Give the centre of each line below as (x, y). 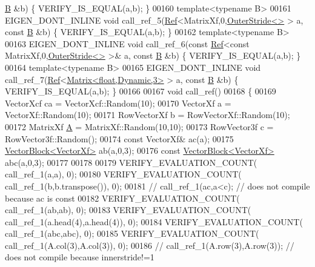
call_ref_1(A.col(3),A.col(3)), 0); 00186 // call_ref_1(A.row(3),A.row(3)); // (150, 245)
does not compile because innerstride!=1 (80, 257)
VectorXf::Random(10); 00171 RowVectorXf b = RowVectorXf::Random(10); (148, 115)
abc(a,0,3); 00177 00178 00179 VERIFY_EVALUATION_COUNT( (131, 162)
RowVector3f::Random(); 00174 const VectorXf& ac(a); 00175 (119, 138)
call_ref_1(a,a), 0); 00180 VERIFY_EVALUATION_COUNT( (123, 174)
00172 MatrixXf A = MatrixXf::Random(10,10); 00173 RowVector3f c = (139, 126)
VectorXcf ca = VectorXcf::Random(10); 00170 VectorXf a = (118, 103)
